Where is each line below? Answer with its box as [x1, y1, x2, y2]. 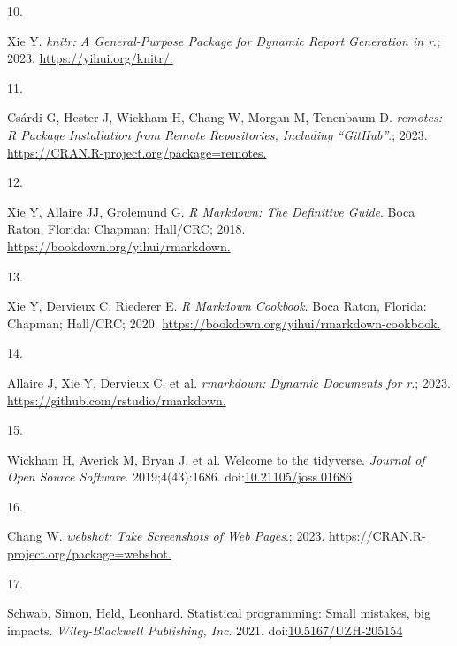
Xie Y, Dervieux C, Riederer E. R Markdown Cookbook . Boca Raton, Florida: [7, 296, 427, 315]
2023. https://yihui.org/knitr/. [7, 49, 173, 67]
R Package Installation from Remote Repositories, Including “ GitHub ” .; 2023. [7, 125, 428, 143]
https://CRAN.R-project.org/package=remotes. [7, 142, 267, 161]
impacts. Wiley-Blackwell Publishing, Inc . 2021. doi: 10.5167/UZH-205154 [7, 620, 403, 639]
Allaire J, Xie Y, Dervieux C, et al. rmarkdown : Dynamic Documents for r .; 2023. [7, 373, 451, 391]
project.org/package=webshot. [7, 544, 171, 563]
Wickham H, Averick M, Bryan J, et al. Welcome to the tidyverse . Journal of [7, 450, 425, 468]
